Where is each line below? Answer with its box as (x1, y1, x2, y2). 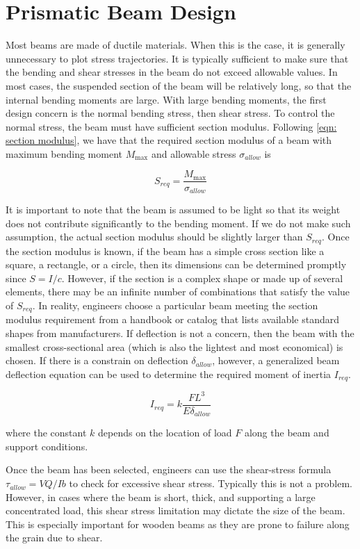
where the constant (6, 425, 87, 440)
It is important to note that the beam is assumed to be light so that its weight (6, 202, 341, 216)
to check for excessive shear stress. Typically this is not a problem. (69, 476, 352, 491)
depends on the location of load (98, 425, 232, 440)
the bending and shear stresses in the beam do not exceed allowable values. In (6, 65, 338, 79)
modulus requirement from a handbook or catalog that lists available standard (6, 312, 340, 327)
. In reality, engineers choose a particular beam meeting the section (32, 298, 318, 312)
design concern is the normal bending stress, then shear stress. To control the (6, 106, 335, 120)
